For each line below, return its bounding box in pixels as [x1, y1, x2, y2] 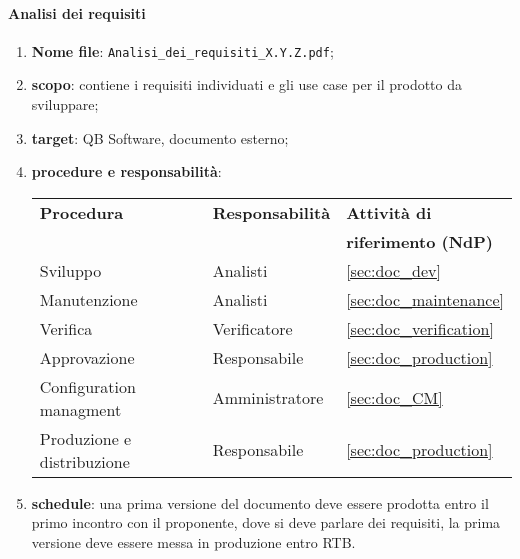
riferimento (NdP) [346, 229, 494, 253]
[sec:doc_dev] [346, 258, 441, 282]
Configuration [39, 374, 136, 398]
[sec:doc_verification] [346, 316, 494, 340]
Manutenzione [39, 287, 138, 311]
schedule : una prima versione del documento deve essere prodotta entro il [31, 492, 489, 513]
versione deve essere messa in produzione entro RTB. [31, 532, 356, 553]
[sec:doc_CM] [346, 386, 443, 410]
